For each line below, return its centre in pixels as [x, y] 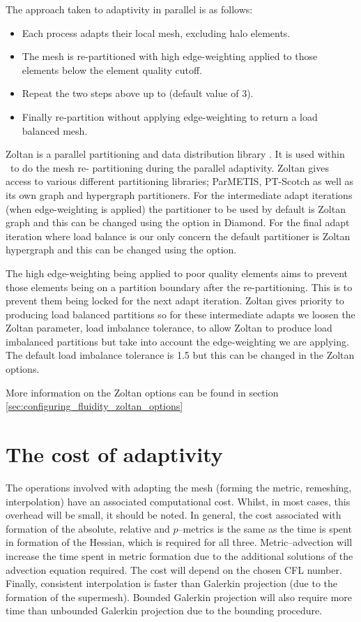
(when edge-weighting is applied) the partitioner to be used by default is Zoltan [176, 208]
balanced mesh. [55, 130]
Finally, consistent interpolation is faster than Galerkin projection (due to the [172, 583]
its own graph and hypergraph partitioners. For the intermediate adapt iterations [179, 194]
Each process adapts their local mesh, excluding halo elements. [156, 32]
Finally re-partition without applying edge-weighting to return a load [170, 116]
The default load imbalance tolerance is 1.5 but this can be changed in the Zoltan [180, 355]
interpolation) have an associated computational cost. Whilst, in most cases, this [178, 501]
